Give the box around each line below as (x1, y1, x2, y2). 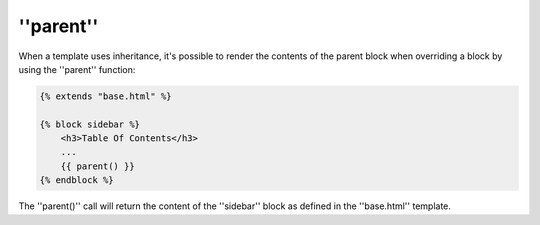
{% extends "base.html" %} (39, 90, 172, 102)
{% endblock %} (39, 175, 114, 186)
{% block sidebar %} (39, 118, 140, 130)
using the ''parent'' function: (18, 63, 136, 75)
